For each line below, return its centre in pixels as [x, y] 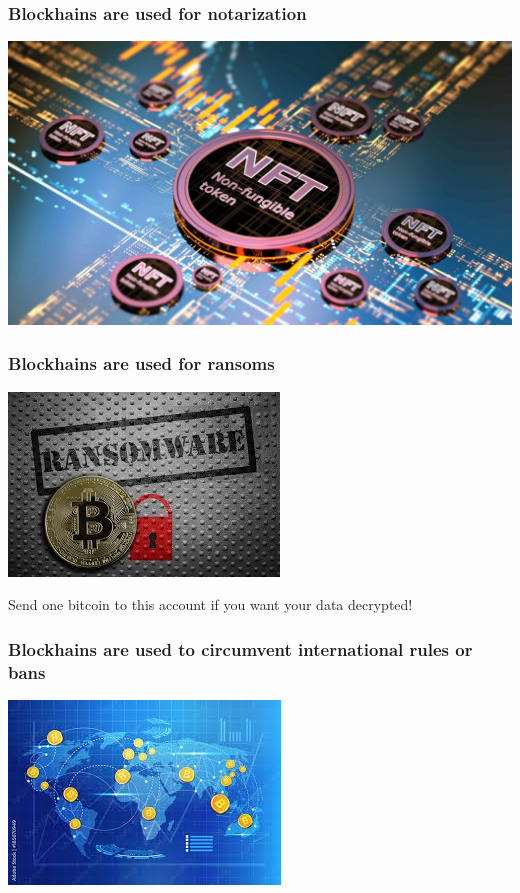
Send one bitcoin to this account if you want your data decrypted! [210, 604]
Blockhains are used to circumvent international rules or [240, 648]
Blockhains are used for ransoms [141, 363]
